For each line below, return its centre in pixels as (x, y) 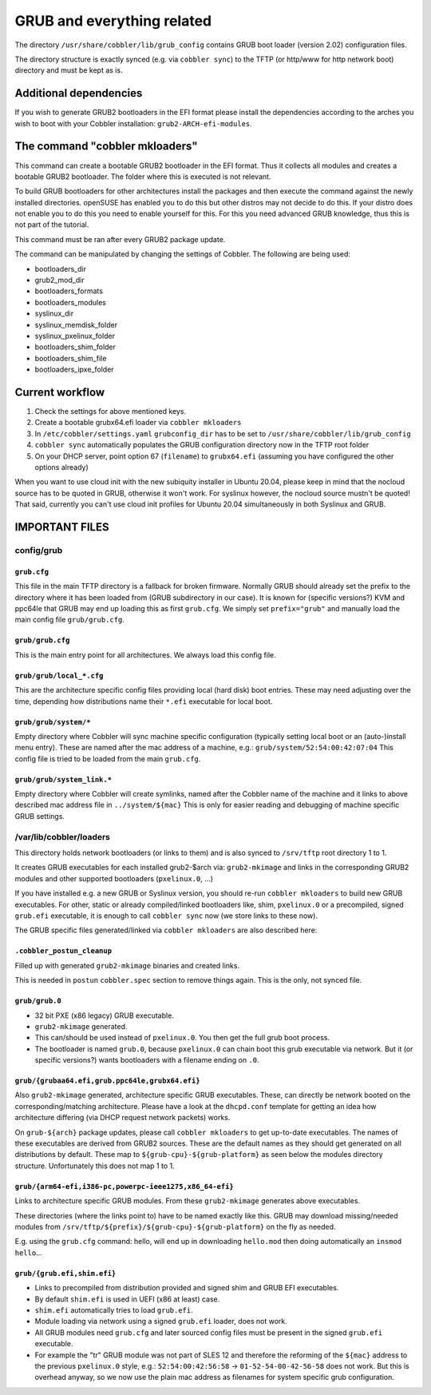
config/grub (39, 550)
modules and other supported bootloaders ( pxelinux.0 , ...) (114, 878)
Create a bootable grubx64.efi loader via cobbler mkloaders (138, 423)
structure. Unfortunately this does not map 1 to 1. (95, 1166)
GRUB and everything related (113, 21)
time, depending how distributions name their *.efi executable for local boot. (144, 701)
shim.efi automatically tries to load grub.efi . (114, 1310)
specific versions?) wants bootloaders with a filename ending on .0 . (147, 1060)
